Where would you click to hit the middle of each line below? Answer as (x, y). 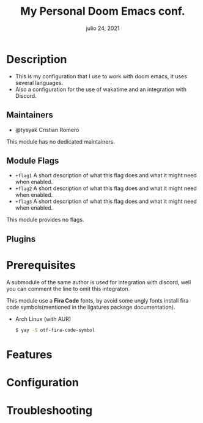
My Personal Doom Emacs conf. (103, 11)
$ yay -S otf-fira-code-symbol (55, 330)
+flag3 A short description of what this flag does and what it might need (106, 201)
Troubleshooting (50, 410)
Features (29, 354)
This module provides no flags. (45, 220)
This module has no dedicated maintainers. (61, 141)
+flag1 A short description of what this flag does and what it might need (106, 175)
